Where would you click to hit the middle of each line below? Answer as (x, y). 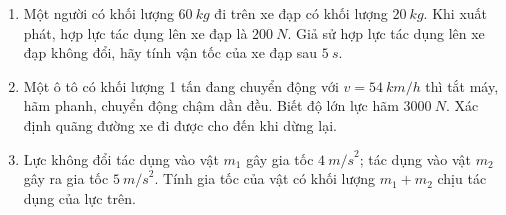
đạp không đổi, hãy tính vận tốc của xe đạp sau (170, 52)
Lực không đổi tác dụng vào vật (121, 158)
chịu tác (462, 178)
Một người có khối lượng (98, 13)
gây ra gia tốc (66, 178)
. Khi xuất (455, 13)
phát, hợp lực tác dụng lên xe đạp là (135, 32)
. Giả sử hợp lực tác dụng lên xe (386, 32)
